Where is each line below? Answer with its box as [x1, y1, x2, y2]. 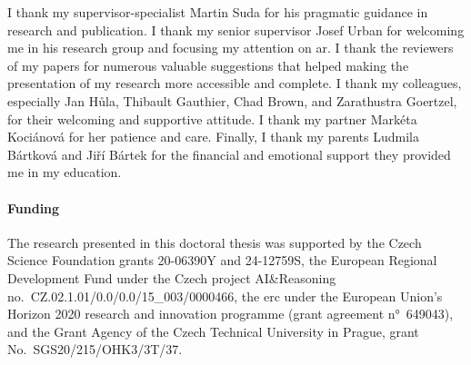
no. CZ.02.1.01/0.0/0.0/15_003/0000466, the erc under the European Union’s [7, 286, 443, 305]
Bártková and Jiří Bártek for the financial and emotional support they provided [7, 144, 451, 163]
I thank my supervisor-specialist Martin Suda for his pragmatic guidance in [7, 3, 428, 21]
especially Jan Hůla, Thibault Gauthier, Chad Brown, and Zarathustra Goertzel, [7, 91, 457, 110]
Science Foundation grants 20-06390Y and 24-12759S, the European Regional [7, 251, 437, 270]
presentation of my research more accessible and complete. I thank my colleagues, [7, 74, 462, 93]
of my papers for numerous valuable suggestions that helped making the [7, 55, 409, 74]
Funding [7, 198, 60, 217]
